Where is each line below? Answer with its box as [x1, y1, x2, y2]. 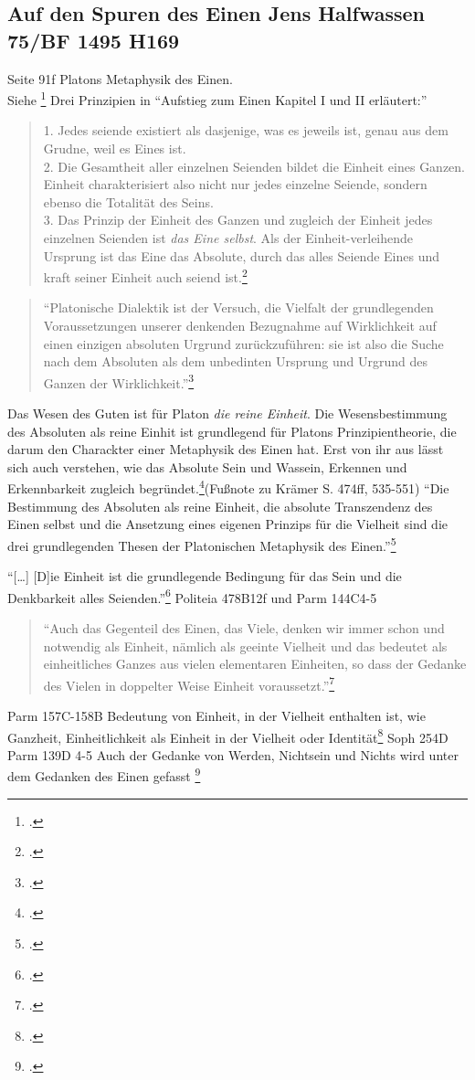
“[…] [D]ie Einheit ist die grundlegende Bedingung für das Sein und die [7, 566, 402, 586]
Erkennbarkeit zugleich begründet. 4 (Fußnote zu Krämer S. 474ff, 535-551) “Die [7, 476, 449, 498]
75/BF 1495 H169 [7, 26, 180, 54]
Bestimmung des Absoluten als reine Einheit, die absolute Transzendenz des [7, 496, 433, 515]
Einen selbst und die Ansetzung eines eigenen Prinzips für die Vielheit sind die [7, 514, 449, 534]
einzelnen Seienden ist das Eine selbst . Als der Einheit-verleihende [43, 228, 414, 247]
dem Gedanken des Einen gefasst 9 [7, 764, 201, 786]
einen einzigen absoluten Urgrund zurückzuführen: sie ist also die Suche [43, 334, 444, 353]
